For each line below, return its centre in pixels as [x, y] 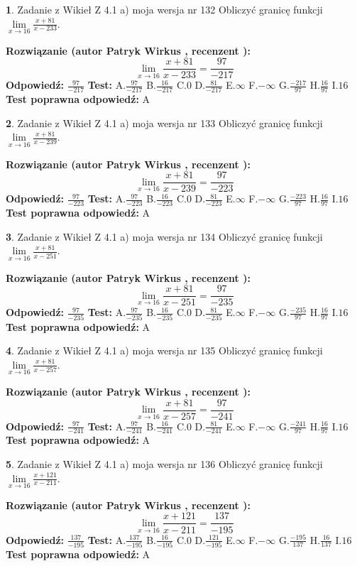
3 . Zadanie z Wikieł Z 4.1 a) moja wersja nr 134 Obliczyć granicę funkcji [164, 236]
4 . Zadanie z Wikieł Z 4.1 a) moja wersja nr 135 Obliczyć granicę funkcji [164, 350]
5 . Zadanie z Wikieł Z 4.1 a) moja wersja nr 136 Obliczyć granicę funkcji [164, 464]
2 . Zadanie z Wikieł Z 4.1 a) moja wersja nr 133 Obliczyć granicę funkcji [164, 123]
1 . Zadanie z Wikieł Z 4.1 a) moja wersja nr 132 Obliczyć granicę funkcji [164, 9]
